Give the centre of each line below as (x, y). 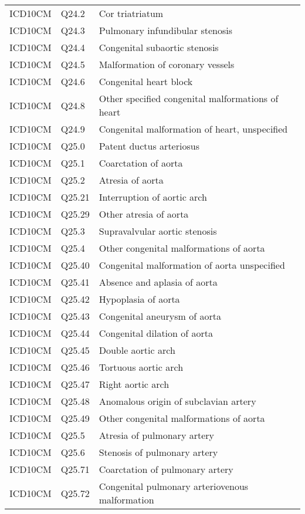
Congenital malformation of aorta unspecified (192, 265)
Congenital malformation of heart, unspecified (193, 129)
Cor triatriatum (131, 13)
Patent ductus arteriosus (149, 146)
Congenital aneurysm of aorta (160, 316)
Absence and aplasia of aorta (158, 282)
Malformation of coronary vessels (167, 64)
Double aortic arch (137, 350)
